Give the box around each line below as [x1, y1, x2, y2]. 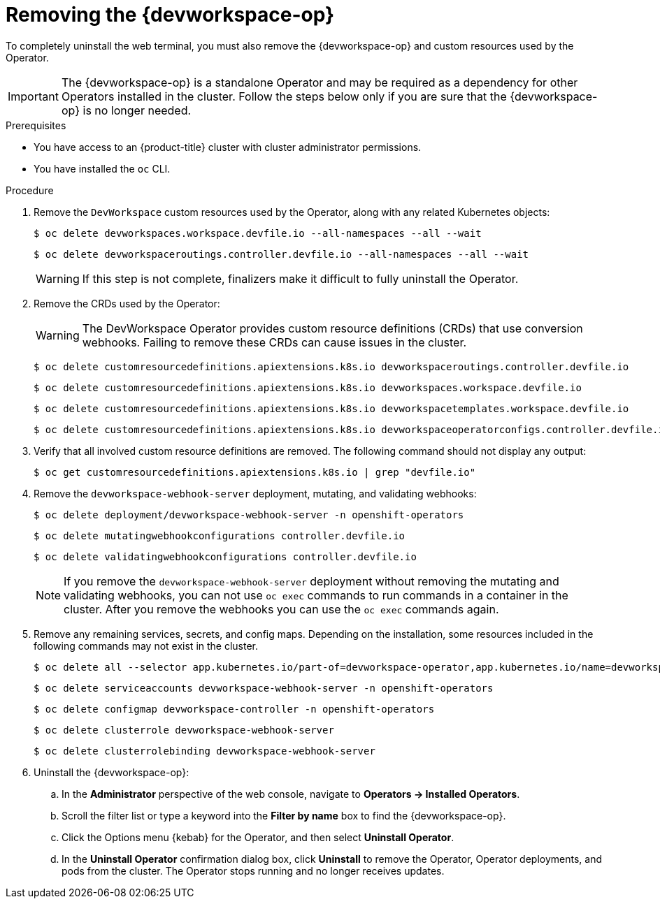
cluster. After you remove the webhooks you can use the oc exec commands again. [64, 602, 499, 616]
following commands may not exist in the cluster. [34, 639, 259, 652]
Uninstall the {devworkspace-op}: [34, 766, 189, 778]
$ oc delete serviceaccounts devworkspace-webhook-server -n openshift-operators [34, 682, 494, 694]
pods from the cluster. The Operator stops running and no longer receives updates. [62, 864, 445, 877]
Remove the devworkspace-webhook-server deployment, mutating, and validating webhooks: [34, 487, 477, 500]
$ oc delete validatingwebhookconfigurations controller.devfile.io [34, 551, 417, 562]
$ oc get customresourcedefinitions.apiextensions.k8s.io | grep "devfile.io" [34, 466, 476, 478]
